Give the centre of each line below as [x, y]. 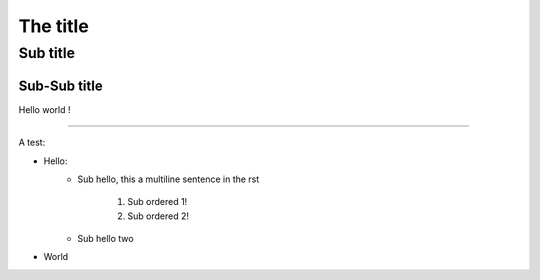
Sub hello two [105, 239]
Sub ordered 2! [158, 216]
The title [53, 26]
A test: [32, 142]
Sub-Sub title [61, 85]
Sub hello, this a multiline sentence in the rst [168, 179]
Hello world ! [44, 109]
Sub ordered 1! [157, 202]
